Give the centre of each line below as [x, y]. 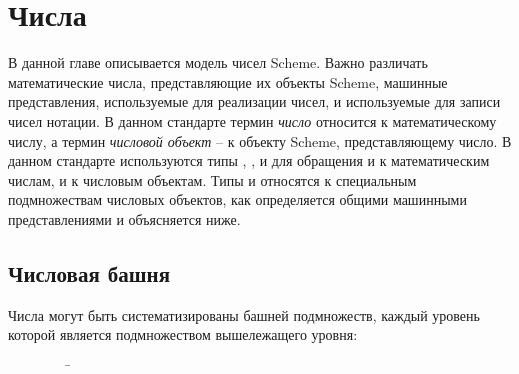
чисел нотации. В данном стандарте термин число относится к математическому [252, 120]
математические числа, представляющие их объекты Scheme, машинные [228, 81]
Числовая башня [89, 272]
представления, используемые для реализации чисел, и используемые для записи [254, 101]
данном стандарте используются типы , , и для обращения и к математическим [249, 160]
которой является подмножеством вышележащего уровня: [183, 334]
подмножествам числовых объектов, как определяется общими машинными [237, 199]
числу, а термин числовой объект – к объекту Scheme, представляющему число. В [260, 140]
